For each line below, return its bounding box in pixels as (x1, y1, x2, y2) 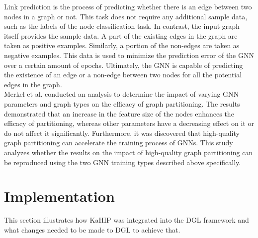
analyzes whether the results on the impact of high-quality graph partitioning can (4, 147, 253, 157)
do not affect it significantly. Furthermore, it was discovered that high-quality (4, 127, 240, 138)
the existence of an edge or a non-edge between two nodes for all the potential (4, 69, 242, 80)
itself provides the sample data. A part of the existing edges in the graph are (4, 30, 238, 41)
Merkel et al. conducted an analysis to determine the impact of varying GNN (4, 89, 239, 99)
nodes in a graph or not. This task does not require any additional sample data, (4, 11, 248, 21)
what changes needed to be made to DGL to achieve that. (4, 224, 180, 235)
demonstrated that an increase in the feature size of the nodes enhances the (4, 108, 234, 119)
